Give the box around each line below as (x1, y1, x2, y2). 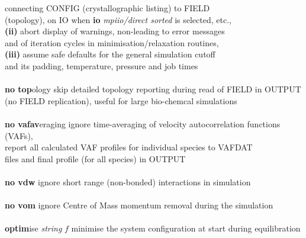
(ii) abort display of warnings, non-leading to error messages (5, 25, 225, 37)
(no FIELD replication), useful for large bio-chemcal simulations (5, 94, 237, 107)
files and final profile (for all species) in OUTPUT (5, 152, 186, 165)
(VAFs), (5, 129, 33, 141)
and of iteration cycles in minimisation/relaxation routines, (5, 36, 219, 49)
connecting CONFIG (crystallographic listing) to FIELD (5, 2, 210, 14)
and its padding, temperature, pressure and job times (5, 59, 198, 72)
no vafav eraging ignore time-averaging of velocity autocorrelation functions (5, 117, 281, 130)
